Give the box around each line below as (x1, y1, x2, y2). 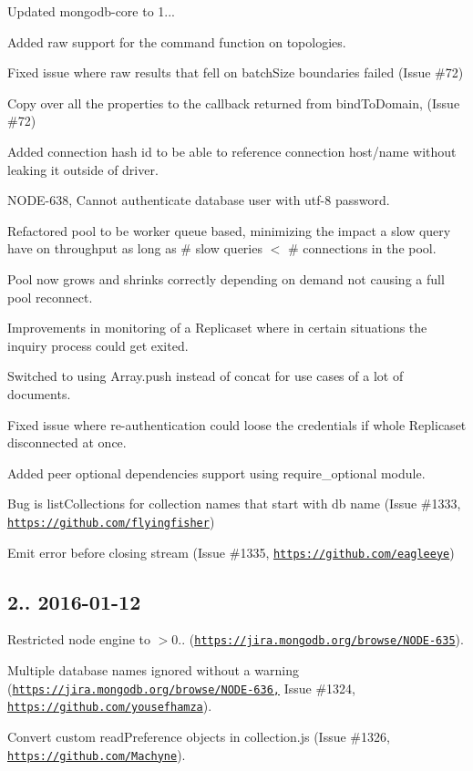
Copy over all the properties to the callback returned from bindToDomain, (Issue (7, 93, 460, 112)
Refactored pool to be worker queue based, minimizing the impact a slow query (7, 221, 451, 240)
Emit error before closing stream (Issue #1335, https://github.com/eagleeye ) (7, 542, 455, 561)
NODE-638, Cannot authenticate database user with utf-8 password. (7, 190, 390, 210)
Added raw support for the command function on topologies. (7, 32, 346, 51)
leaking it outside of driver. (7, 159, 159, 179)
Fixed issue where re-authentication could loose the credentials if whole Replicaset (7, 415, 467, 434)
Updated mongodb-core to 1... (7, 2, 176, 20)
